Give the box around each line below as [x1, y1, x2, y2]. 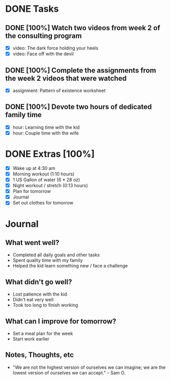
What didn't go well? [5, 277, 72, 286]
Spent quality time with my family [12, 257, 83, 263]
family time [5, 110, 42, 119]
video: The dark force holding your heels [12, 45, 99, 51]
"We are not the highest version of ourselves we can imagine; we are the [12, 364, 166, 370]
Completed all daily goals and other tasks [12, 252, 100, 258]
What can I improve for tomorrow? [5, 317, 116, 325]
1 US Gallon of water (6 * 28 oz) [12, 177, 80, 183]
